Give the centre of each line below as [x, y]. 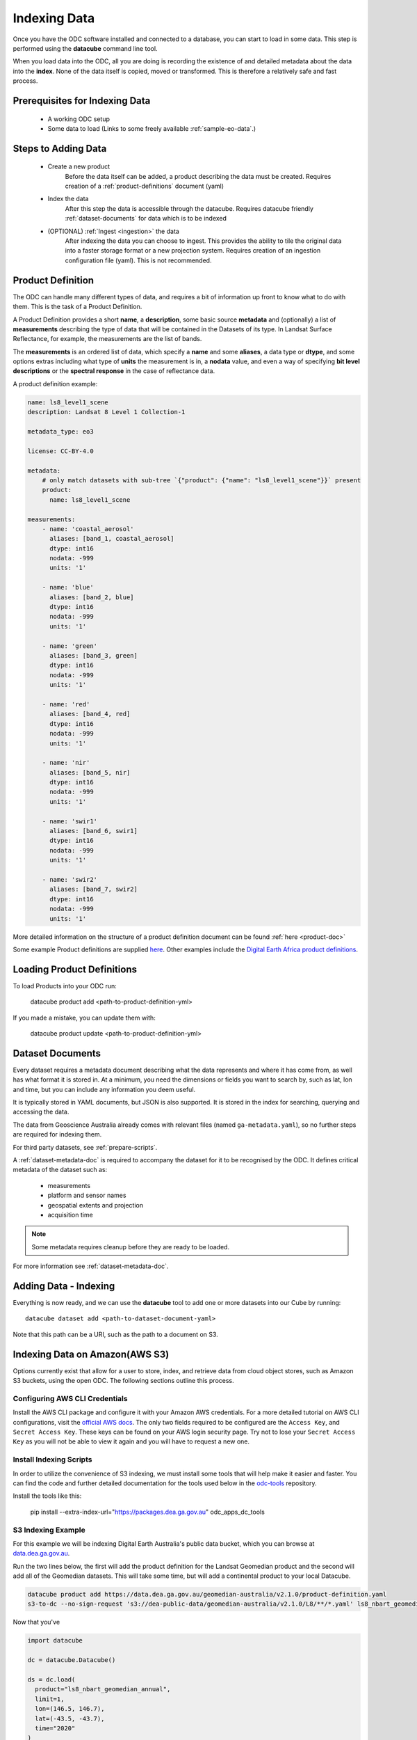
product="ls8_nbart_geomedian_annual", [103, 1689]
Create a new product [79, 166]
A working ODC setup [79, 119]
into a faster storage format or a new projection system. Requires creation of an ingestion [193, 251]
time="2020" [55, 1728]
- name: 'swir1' [69, 821]
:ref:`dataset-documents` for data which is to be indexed [146, 219]
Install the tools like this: [47, 1496]
